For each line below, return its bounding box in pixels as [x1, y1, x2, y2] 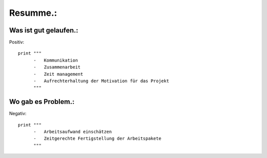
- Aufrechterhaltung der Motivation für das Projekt [33, 78, 169, 84]
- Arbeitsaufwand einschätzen [33, 129, 112, 135]
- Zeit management [33, 71, 84, 77]
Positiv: [9, 39, 24, 45]
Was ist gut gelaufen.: [9, 26, 79, 34]
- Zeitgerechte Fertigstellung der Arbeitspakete [33, 136, 162, 141]
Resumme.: [9, 7, 57, 18]
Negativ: [9, 111, 27, 117]
